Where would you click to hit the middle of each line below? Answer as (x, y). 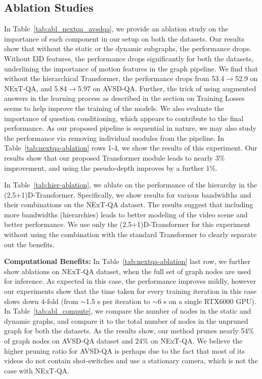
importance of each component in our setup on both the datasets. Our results (124, 38)
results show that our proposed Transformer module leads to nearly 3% (115, 157)
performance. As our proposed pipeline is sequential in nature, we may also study (130, 128)
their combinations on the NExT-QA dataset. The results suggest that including (129, 204)
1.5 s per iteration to (118, 301)
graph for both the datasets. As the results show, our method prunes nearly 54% (129, 331)
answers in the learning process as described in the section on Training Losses (124, 98)
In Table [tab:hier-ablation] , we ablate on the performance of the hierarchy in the (130, 185)
